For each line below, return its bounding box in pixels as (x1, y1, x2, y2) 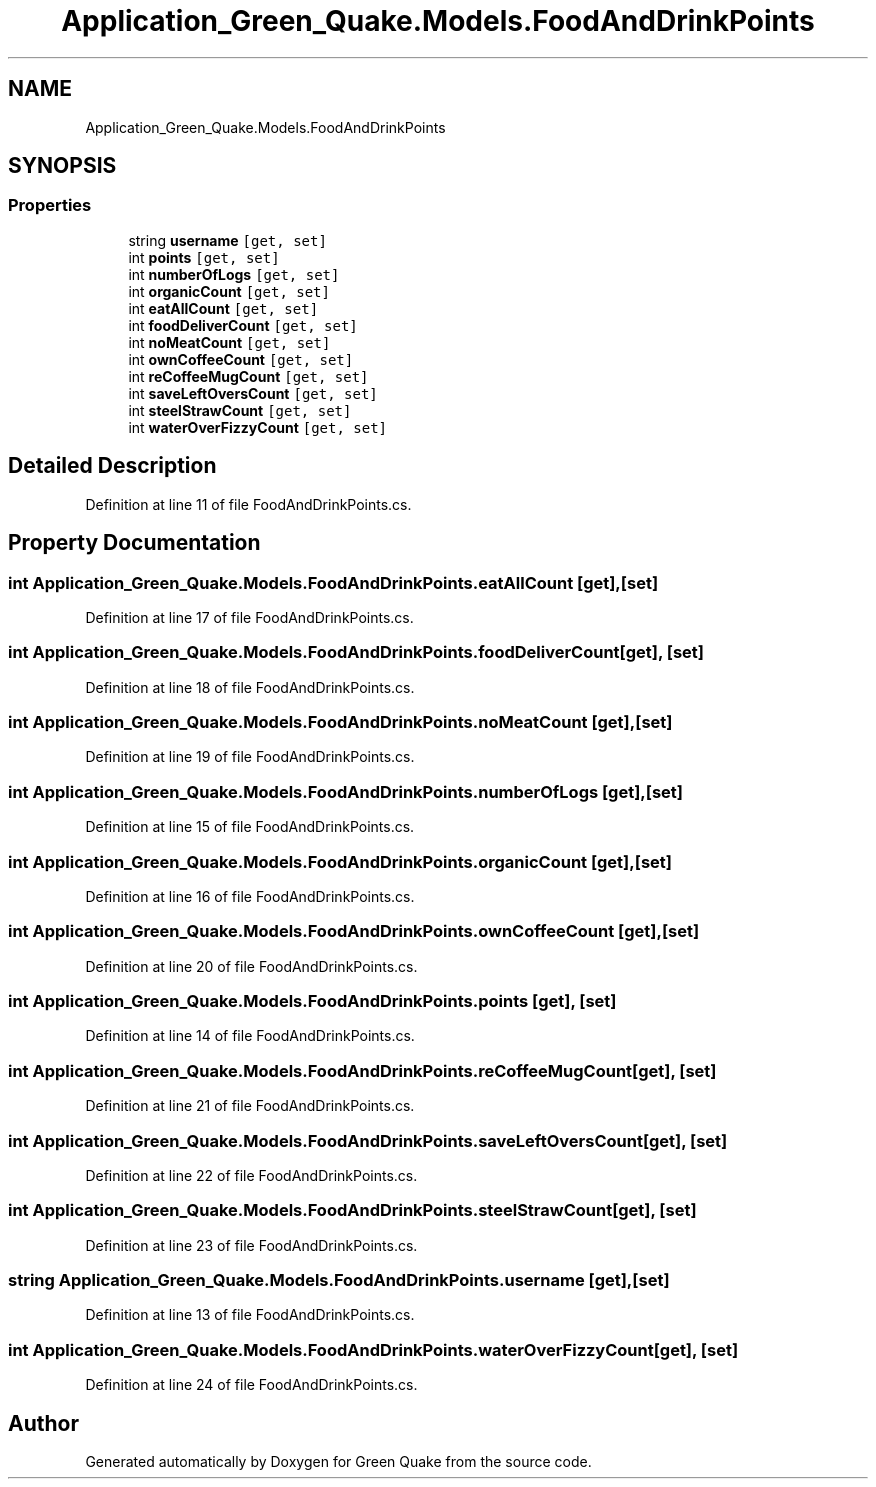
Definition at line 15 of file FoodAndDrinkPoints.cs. (85, 818, 415, 836)
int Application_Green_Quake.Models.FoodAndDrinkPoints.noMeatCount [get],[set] (8, 712, 673, 732)
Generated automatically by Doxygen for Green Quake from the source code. (85, 1452, 592, 1470)
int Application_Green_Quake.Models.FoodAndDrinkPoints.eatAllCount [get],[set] (8, 572, 659, 593)
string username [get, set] (128, 231, 327, 249)
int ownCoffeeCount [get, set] (128, 350, 354, 368)
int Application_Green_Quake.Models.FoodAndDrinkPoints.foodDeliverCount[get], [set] (8, 642, 704, 663)
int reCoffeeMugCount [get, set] (128, 367, 369, 385)
